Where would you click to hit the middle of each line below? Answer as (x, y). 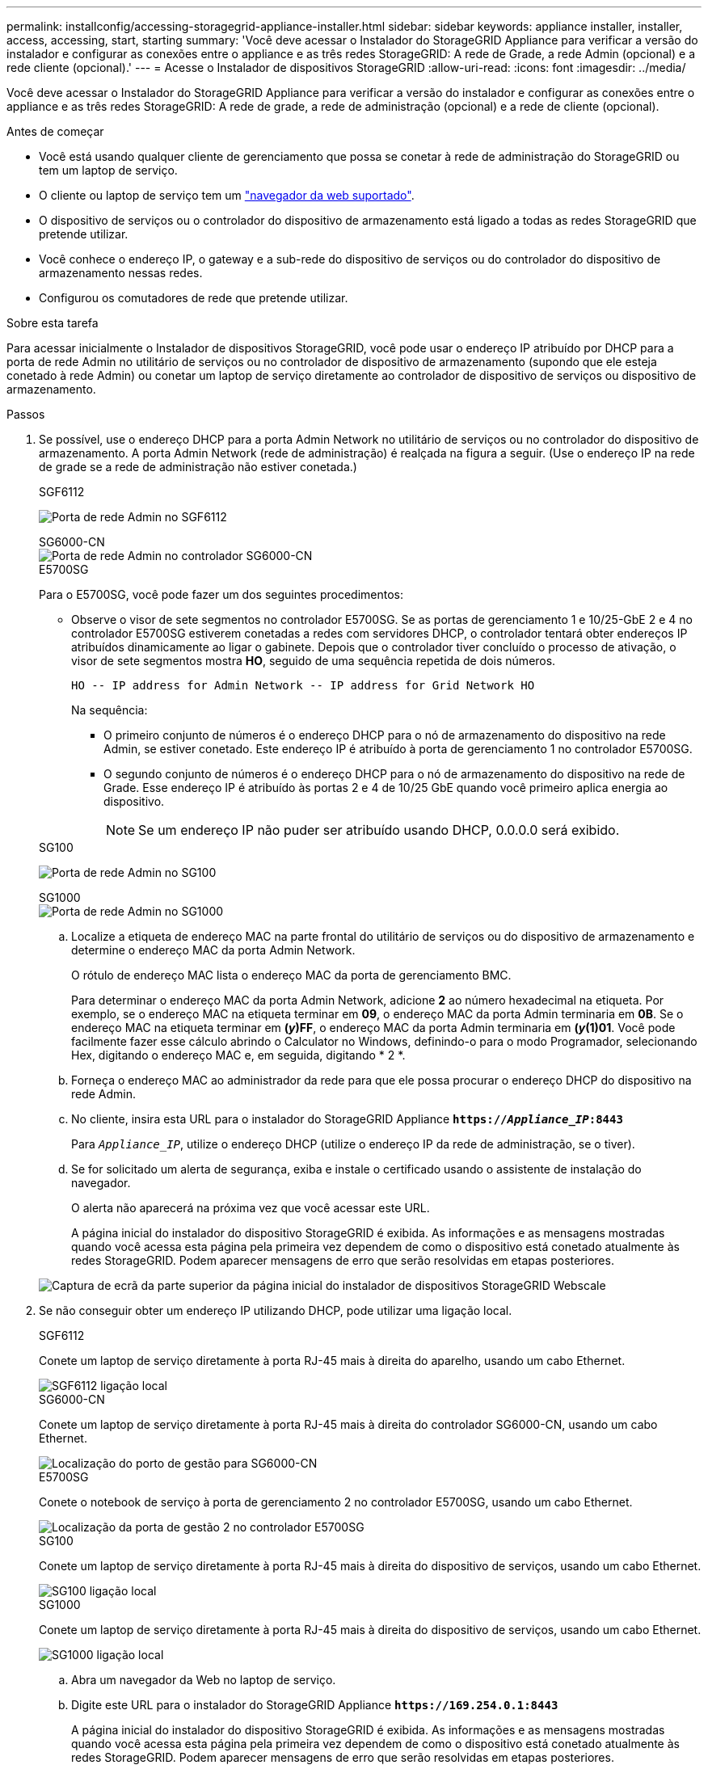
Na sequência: (110, 710)
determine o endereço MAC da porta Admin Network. (213, 950)
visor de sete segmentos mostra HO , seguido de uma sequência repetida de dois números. (314, 661)
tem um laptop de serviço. (108, 170)
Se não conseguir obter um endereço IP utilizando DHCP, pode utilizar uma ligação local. (276, 1310)
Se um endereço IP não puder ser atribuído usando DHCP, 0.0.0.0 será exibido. (379, 830)
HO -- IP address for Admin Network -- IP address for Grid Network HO (303, 685)
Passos (26, 414)
